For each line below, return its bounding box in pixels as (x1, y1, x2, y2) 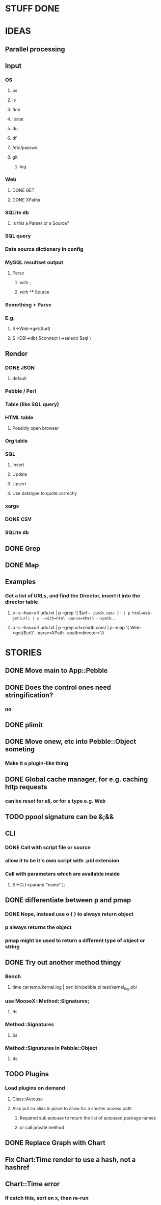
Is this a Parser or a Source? (12, 220, 70, 226)
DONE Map (5, 561, 39, 569)
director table (5, 598, 38, 605)
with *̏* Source (19, 289, 50, 295)
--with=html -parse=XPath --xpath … (41, 615, 115, 621)
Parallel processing (5, 45, 65, 53)
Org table (5, 438, 28, 444)
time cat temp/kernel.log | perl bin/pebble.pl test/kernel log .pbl (12, 984, 137, 991)
